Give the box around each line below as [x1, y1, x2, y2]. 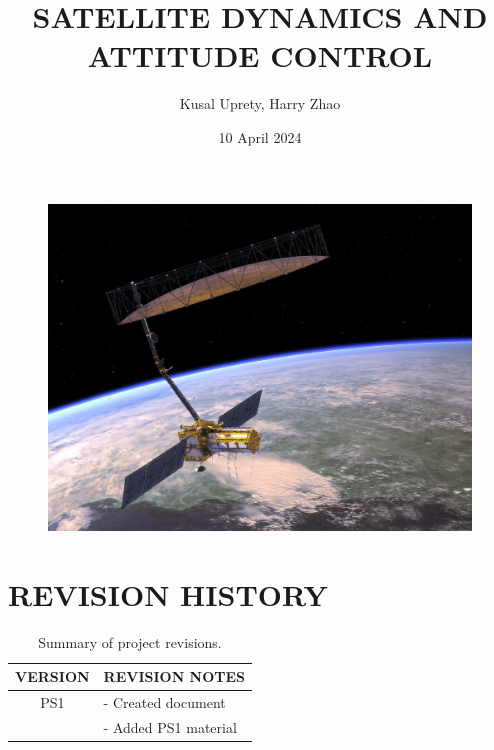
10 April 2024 [218, 126, 302, 147]
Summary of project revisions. [38, 631, 222, 652]
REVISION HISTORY [8, 573, 328, 614]
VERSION [15, 666, 90, 687]
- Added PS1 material [103, 717, 237, 738]
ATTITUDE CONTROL [87, 35, 433, 76]
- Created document [103, 692, 226, 713]
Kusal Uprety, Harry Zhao [179, 93, 341, 114]
